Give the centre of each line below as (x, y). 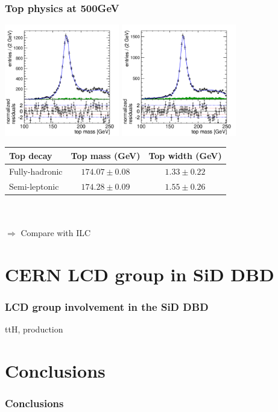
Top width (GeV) (185, 155)
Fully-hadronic (36, 171)
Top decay (31, 155)
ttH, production (34, 329)
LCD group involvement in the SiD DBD (107, 306)
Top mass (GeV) (106, 155)
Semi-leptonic (34, 186)
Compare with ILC (56, 232)
